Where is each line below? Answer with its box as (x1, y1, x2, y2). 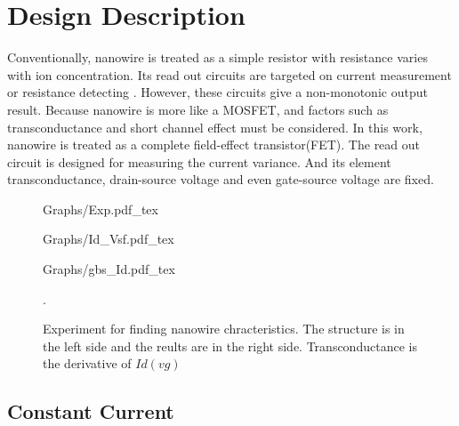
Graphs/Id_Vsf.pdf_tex (43, 229, 174, 248)
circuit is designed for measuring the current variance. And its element (7, 152, 391, 171)
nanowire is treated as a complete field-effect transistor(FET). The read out (7, 135, 421, 154)
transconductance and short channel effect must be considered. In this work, (7, 117, 423, 136)
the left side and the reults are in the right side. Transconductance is (43, 336, 417, 355)
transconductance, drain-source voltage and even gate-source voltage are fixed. (7, 170, 434, 189)
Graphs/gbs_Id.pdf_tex (43, 260, 175, 278)
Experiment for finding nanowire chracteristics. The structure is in (43, 319, 405, 338)
